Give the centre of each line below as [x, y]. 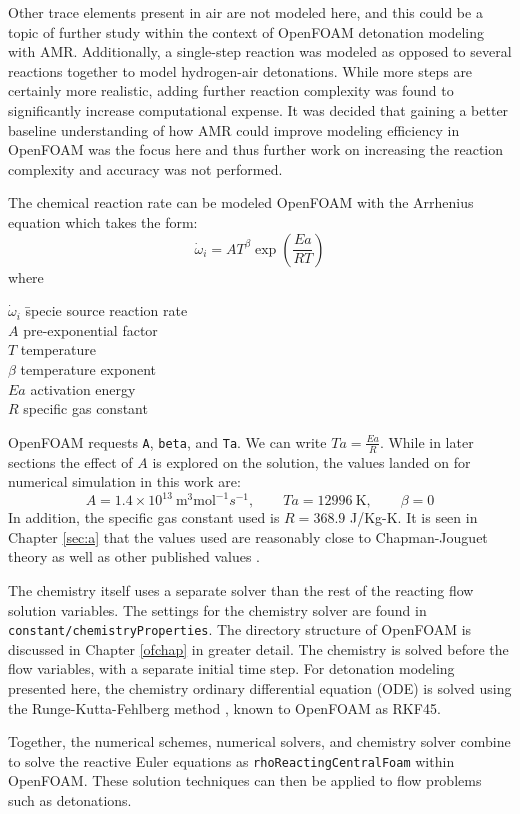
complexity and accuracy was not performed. [145, 168]
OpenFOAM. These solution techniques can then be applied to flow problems [245, 780]
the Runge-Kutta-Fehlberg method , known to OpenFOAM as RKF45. [224, 707]
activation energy [83, 388]
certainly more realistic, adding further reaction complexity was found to [231, 90]
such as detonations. [70, 800]
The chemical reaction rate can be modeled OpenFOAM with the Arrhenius [241, 202]
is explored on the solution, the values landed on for [311, 461]
